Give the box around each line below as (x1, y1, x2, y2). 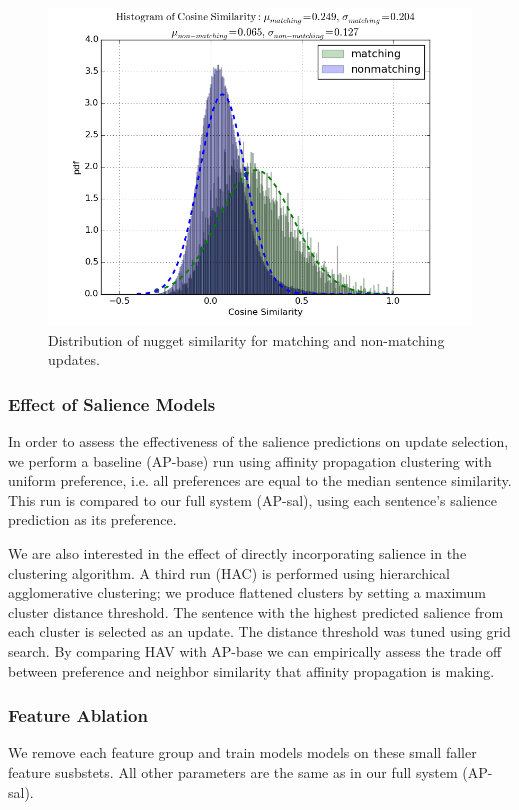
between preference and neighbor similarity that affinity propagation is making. (8, 660, 495, 681)
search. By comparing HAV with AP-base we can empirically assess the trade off (8, 640, 502, 661)
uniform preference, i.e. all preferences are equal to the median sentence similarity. (8, 470, 512, 491)
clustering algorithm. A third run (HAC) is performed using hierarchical (8, 562, 450, 583)
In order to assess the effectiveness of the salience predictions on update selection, (8, 431, 509, 451)
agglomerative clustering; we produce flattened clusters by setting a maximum (8, 582, 486, 603)
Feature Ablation (8, 703, 148, 728)
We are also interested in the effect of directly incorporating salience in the (8, 542, 467, 563)
